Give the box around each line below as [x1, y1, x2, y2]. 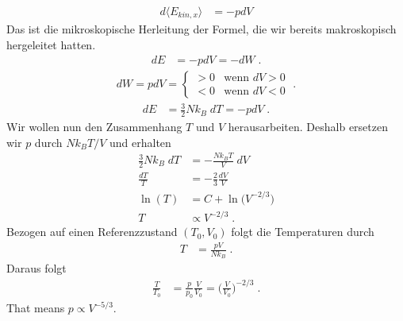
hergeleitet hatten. [6, 37, 96, 53]
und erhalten [109, 133, 171, 150]
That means [6, 300, 65, 316]
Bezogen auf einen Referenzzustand [6, 223, 178, 240]
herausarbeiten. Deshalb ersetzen [228, 118, 388, 135]
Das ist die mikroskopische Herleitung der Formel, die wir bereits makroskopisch [6, 21, 397, 37]
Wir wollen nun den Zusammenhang [6, 118, 182, 135]
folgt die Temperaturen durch [231, 223, 374, 240]
